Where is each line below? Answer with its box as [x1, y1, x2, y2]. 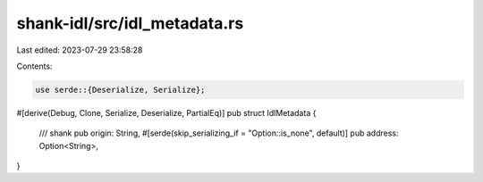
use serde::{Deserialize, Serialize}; [35, 85, 206, 95]
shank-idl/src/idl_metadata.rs [16, 13, 244, 33]
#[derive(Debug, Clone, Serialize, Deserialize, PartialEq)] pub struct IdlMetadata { [16, 107, 317, 118]
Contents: [16, 61, 53, 71]
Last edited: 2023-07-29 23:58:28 [16, 45, 143, 55]
